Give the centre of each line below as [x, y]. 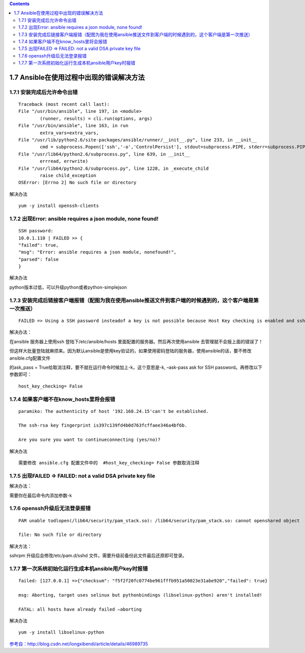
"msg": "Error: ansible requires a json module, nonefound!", [98, 252]
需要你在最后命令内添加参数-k [41, 495]
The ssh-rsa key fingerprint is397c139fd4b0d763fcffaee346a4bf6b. [103, 425]
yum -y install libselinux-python [61, 632]
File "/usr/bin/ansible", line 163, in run [73, 126]
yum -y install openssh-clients [59, 206]
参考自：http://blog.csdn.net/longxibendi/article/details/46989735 [79, 644]
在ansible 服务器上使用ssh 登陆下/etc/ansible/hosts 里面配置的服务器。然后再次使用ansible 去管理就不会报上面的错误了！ [136, 341]
